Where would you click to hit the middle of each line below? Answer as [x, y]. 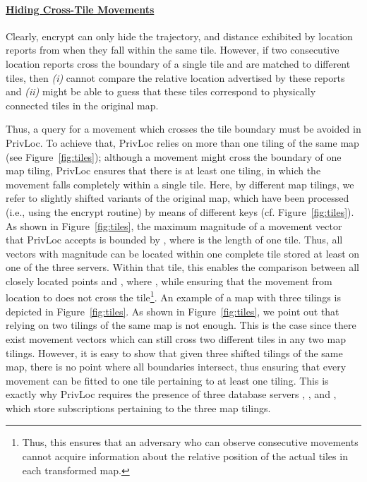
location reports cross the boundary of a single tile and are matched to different [178, 63]
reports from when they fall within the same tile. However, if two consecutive [173, 50]
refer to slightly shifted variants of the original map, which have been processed [178, 198]
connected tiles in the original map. [82, 105]
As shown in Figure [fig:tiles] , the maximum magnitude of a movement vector [174, 225]
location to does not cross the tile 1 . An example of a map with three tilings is [173, 296]
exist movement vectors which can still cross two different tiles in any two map [176, 338]
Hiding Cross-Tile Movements [80, 9]
